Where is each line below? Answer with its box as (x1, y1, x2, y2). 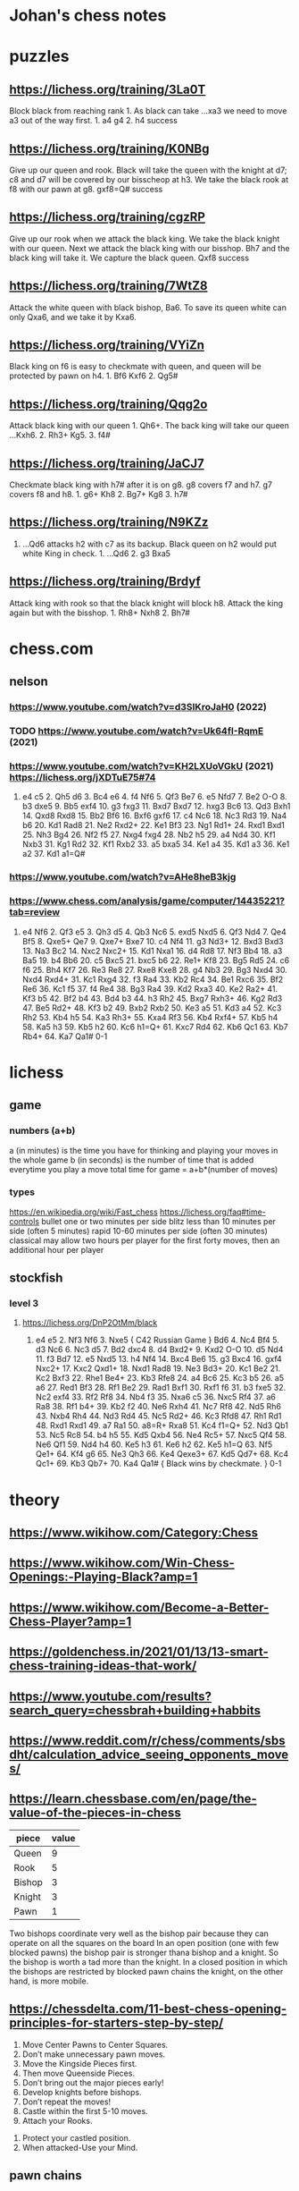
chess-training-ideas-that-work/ (9, 1658, 197, 1673)
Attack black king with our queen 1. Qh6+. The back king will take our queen (9, 420, 290, 431)
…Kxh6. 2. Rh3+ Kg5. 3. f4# (9, 430, 112, 441)
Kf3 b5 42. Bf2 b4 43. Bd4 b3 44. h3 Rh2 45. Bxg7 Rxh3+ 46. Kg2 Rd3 (21, 993, 283, 1003)
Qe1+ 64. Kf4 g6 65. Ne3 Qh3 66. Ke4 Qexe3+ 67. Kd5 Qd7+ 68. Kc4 (35, 1449, 288, 1459)
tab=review (9, 906, 61, 918)
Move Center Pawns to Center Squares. (21, 2039, 169, 2050)
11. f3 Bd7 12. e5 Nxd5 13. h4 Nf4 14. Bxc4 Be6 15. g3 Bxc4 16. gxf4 (35, 1354, 283, 1365)
